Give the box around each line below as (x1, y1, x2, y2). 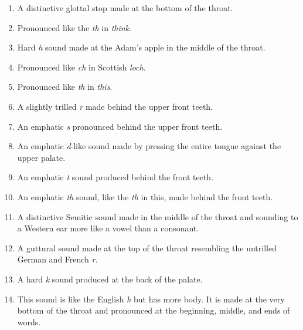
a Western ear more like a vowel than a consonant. (17, 222, 199, 234)
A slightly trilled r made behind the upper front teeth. (17, 100, 213, 112)
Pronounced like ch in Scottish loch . (17, 60, 146, 73)
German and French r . (17, 253, 98, 265)
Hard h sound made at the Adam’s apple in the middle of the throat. (17, 41, 265, 53)
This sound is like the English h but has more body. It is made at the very (17, 292, 285, 305)
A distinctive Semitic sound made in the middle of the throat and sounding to (17, 210, 298, 223)
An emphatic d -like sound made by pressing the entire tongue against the (17, 140, 281, 152)
